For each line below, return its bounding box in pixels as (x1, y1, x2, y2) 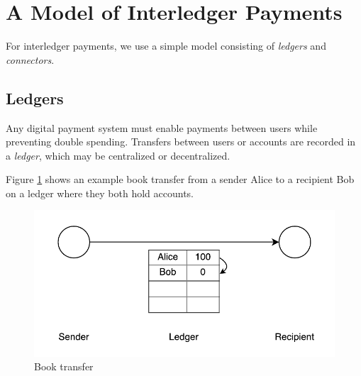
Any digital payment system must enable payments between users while (6, 120, 318, 135)
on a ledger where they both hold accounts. (6, 185, 194, 200)
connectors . (6, 52, 55, 67)
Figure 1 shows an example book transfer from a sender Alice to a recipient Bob (6, 172, 355, 187)
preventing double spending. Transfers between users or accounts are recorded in (6, 134, 356, 149)
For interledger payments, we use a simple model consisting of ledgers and (6, 38, 326, 53)
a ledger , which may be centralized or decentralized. (6, 148, 231, 162)
